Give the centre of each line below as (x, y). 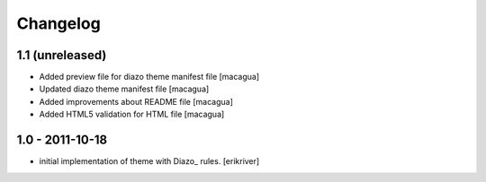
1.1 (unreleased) (62, 55)
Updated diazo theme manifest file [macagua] (124, 89)
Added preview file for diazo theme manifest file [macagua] (149, 77)
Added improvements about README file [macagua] (136, 101)
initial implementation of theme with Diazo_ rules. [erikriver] (149, 161)
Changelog (58, 23)
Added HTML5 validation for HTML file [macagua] (132, 114)
